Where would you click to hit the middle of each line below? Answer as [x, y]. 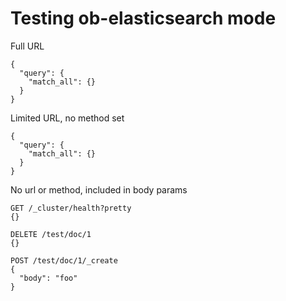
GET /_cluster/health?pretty [71, 208]
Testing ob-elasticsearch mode [143, 18]
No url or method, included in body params [99, 189]
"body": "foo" [48, 278]
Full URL [27, 46]
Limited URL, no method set [67, 118]
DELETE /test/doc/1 [51, 234]
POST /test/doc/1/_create [64, 260]
